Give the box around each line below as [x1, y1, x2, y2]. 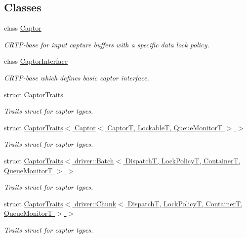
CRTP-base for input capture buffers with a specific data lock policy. [4, 39, 209, 49]
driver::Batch [75, 155, 114, 165]
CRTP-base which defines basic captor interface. [4, 72, 149, 82]
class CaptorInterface [4, 56, 68, 66]
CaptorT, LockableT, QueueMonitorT [107, 122, 223, 132]
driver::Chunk [75, 198, 117, 208]
